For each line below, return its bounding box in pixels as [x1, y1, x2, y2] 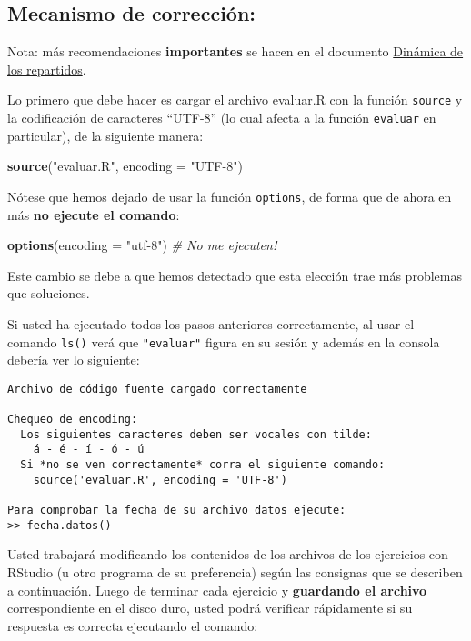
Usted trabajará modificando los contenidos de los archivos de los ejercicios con [7, 545, 448, 564]
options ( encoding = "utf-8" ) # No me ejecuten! [7, 235, 277, 255]
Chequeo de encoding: [7, 413, 138, 426]
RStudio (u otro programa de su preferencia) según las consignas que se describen [7, 562, 463, 581]
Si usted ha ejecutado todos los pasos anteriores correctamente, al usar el [7, 314, 415, 333]
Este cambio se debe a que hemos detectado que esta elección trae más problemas [7, 265, 462, 285]
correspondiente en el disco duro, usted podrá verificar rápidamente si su [7, 598, 413, 617]
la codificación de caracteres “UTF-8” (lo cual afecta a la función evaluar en [7, 108, 436, 127]
